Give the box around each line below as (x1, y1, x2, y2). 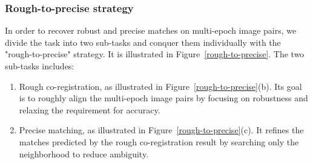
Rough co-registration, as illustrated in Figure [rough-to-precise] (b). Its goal (19, 80, 302, 92)
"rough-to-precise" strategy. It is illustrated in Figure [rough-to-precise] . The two (5, 48, 305, 60)
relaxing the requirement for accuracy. (19, 103, 160, 116)
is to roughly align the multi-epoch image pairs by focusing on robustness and (19, 92, 308, 104)
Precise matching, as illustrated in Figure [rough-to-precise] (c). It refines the (19, 124, 304, 136)
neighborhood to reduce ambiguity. (19, 147, 149, 160)
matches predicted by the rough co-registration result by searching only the (19, 135, 299, 148)
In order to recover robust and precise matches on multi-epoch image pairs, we (5, 24, 297, 37)
